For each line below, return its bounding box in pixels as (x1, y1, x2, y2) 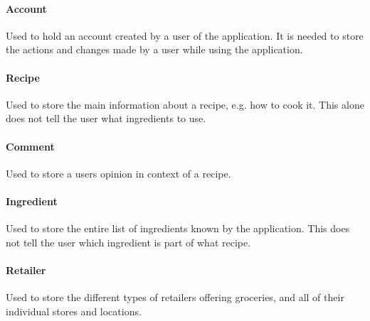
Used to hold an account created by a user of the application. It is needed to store (6, 28, 364, 43)
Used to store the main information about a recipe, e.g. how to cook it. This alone (6, 97, 364, 111)
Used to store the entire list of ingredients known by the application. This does (6, 221, 350, 236)
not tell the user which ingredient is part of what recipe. (6, 234, 251, 249)
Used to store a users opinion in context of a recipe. (6, 165, 231, 180)
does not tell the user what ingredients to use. (6, 111, 206, 126)
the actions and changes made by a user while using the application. (6, 42, 303, 57)
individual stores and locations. (6, 303, 142, 318)
